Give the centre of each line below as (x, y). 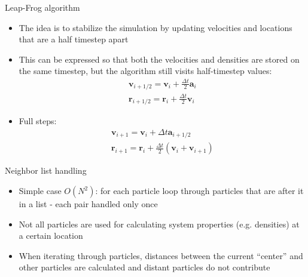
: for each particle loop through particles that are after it (199, 191)
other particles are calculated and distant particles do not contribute (144, 267)
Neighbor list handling (46, 170)
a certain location (51, 236)
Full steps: (38, 121)
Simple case (40, 191)
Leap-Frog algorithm (42, 7)
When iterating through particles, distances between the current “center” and (161, 255)
